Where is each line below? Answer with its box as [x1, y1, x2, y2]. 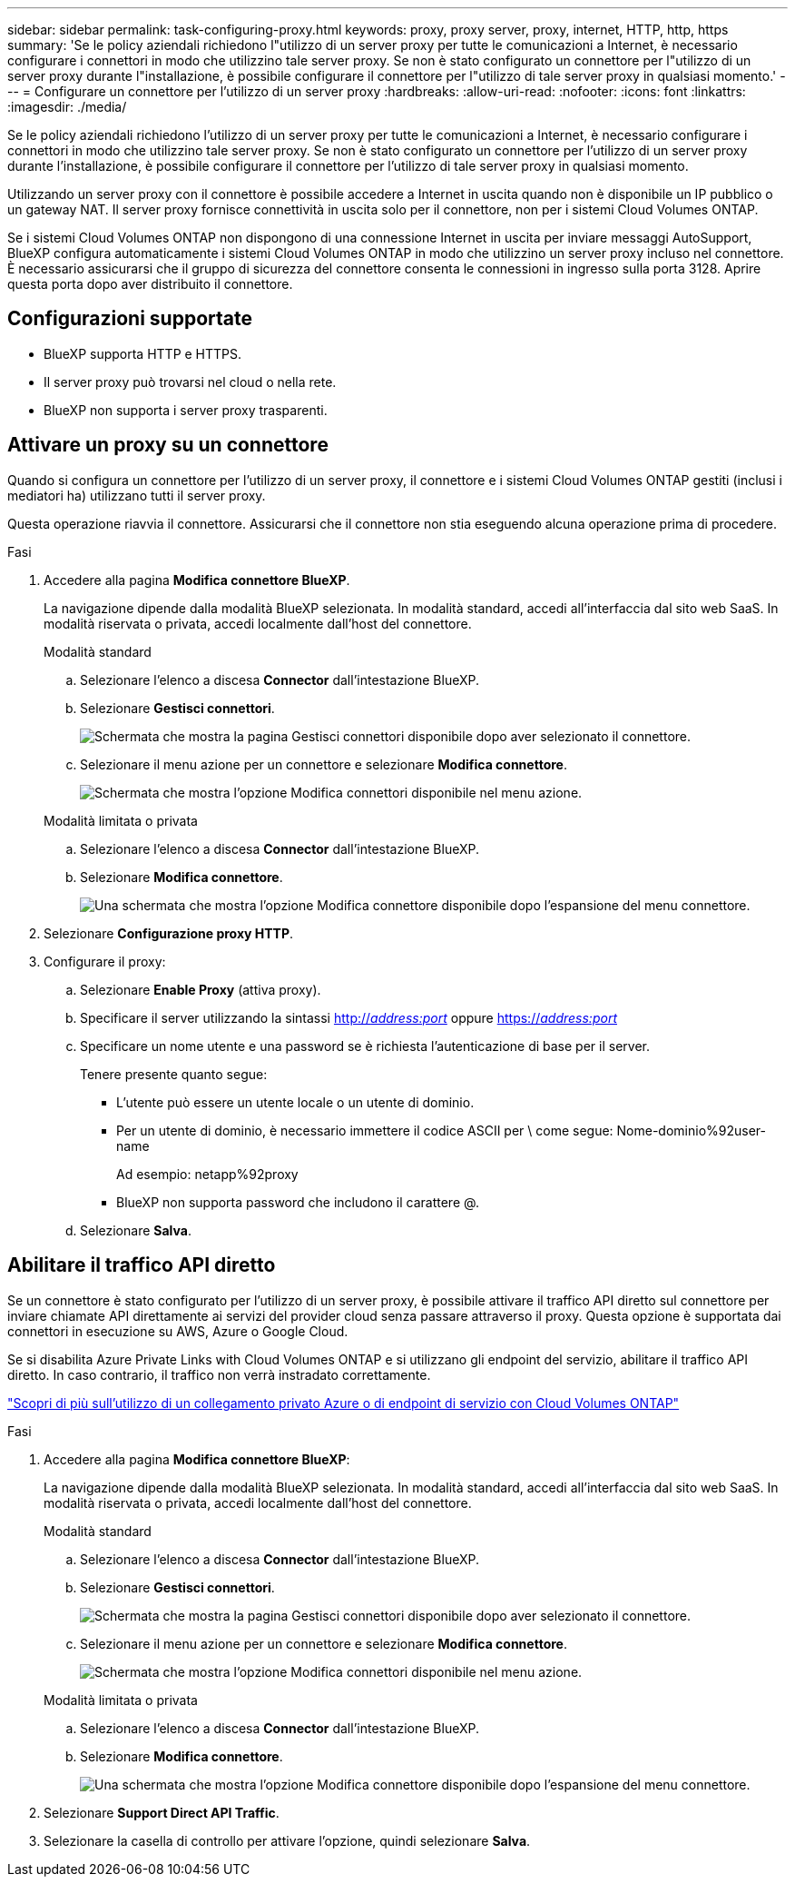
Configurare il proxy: [44, 953, 166, 969]
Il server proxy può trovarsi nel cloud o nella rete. [44, 373, 337, 390]
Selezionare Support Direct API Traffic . [44, 1804, 280, 1820]
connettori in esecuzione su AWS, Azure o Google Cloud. [7, 1323, 348, 1339]
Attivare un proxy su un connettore [7, 433, 329, 457]
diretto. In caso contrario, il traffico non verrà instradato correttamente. [7, 1366, 431, 1383]
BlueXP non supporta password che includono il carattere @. [116, 1194, 479, 1210]
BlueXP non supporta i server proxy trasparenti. [44, 402, 328, 418]
